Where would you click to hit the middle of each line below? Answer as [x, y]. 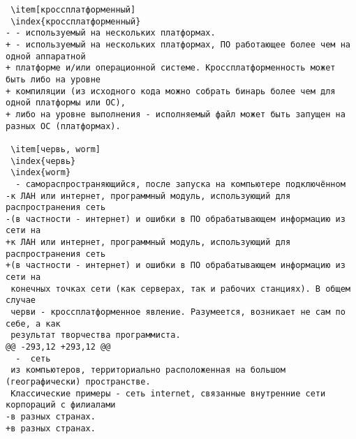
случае [21, 300]
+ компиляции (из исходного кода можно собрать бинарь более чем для [171, 91]
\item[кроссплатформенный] [73, 10]
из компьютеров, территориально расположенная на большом [148, 370]
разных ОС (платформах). [63, 126]
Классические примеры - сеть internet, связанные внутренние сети [168, 393]
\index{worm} [41, 173]
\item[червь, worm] [56, 149]
